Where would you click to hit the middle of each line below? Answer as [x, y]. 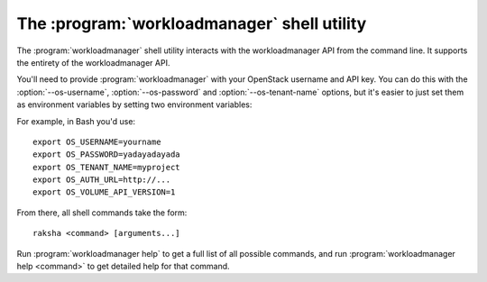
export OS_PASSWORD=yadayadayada [106, 155]
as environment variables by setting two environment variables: [134, 105]
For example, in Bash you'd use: [76, 121]
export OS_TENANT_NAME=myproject [106, 167]
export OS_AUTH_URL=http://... [102, 180]
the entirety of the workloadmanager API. [93, 62]
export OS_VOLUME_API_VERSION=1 [104, 192]
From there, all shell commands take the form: [102, 213]
